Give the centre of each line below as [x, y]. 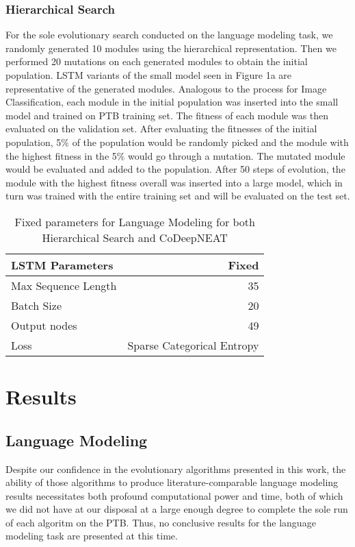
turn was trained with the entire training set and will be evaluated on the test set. [178, 196]
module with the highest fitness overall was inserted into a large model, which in [174, 182]
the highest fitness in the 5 [61, 155]
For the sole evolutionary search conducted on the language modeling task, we [169, 35]
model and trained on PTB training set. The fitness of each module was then [167, 115]
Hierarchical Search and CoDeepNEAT [135, 237]
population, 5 [34, 142]
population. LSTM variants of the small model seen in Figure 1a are [149, 75]
